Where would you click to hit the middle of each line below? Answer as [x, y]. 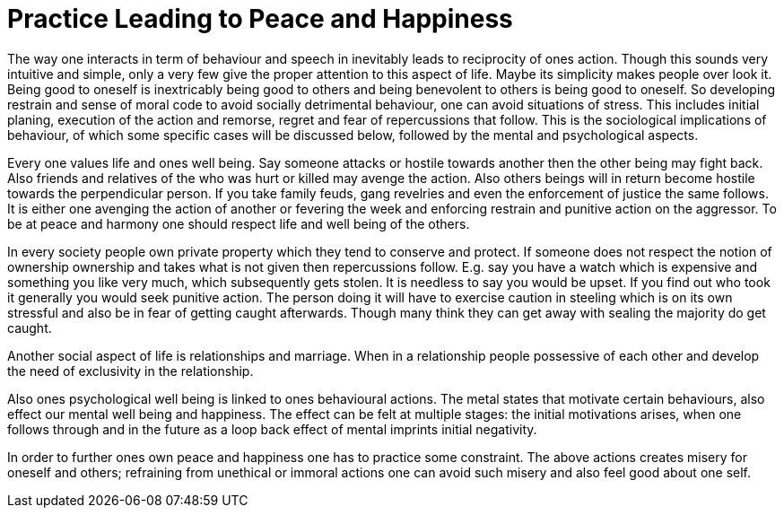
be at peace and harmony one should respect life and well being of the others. [239, 223]
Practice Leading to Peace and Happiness [260, 19]
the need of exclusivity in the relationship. [131, 371]
